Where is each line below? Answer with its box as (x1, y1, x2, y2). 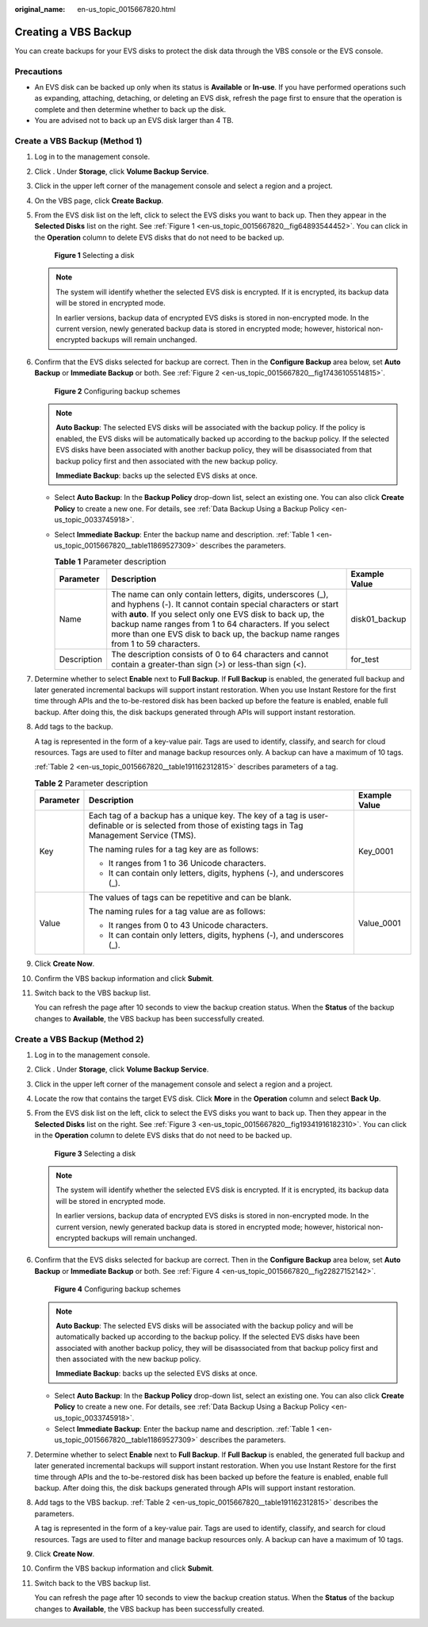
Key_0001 (357, 846, 394, 857)
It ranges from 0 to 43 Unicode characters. (108, 920, 269, 931)
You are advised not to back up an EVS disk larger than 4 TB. (34, 116, 234, 125)
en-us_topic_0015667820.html (77, 5, 176, 13)
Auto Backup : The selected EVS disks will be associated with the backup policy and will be (55, 1321, 353, 1330)
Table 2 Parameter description (34, 778, 148, 789)
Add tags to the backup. (34, 722, 114, 732)
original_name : (14, 5, 66, 13)
